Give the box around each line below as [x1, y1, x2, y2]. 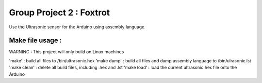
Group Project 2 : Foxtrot [9, 7, 110, 18]
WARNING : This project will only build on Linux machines [9, 49, 124, 55]
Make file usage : [9, 36, 62, 45]
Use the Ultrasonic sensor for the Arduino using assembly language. [9, 24, 146, 30]
